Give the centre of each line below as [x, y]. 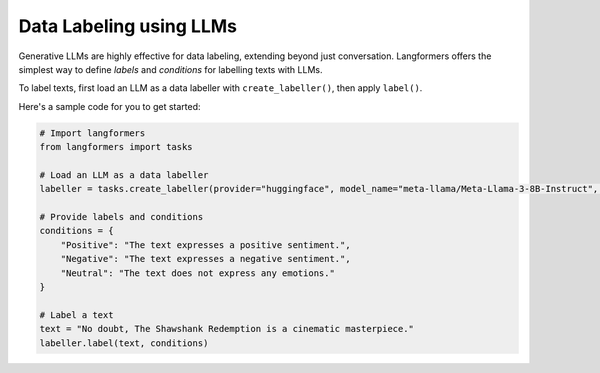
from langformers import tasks [116, 147]
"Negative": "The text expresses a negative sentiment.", [205, 259]
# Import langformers [92, 133]
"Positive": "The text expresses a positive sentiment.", [205, 244]
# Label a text [76, 314]
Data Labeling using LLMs [127, 26]
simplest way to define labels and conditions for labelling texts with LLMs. [170, 69]
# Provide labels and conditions [121, 217]
